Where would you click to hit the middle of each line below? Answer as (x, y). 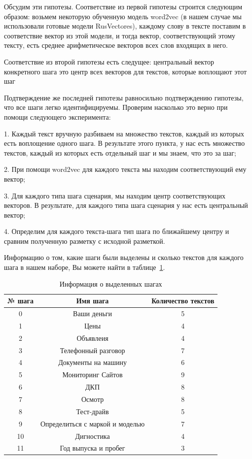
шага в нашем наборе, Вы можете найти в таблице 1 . (85, 267)
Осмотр (92, 399)
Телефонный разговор (92, 350)
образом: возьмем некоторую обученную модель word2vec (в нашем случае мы (123, 16)
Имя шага (92, 301)
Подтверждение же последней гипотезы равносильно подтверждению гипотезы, (124, 97)
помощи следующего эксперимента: (57, 116)
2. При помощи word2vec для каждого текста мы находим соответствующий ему (125, 169)
